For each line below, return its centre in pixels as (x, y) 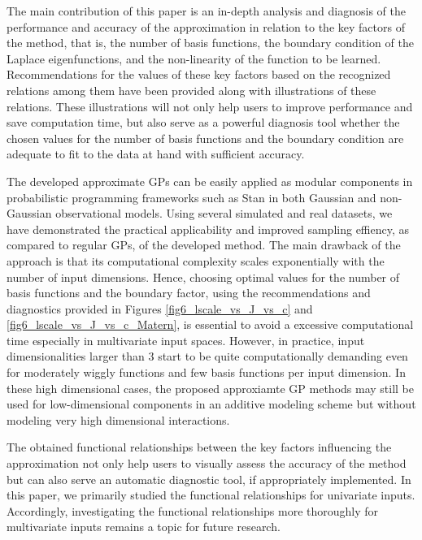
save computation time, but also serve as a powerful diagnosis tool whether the (203, 122)
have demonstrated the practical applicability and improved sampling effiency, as (208, 229)
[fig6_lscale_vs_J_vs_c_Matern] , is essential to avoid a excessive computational (210, 324)
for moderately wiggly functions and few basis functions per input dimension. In (206, 372)
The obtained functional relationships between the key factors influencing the (199, 447)
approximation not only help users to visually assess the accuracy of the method (207, 463)
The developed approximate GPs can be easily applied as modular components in (210, 181)
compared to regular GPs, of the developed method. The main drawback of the (204, 245)
